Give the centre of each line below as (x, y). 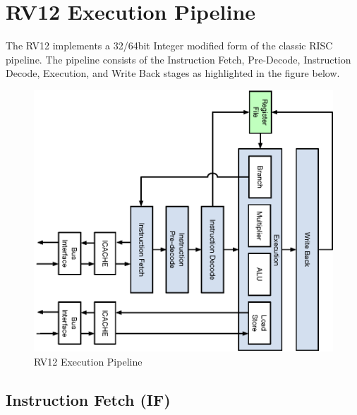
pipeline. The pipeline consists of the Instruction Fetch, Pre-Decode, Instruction (178, 59)
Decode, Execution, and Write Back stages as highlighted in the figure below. (173, 73)
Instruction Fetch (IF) (88, 399)
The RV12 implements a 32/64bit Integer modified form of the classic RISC (169, 46)
